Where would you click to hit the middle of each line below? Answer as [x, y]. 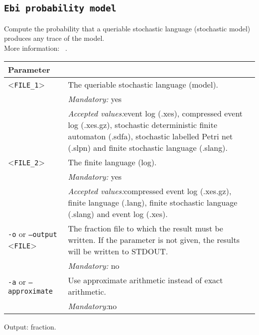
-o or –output [33, 234]
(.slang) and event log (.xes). [118, 214]
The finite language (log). [112, 162]
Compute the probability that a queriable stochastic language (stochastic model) [127, 28]
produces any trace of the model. [54, 38]
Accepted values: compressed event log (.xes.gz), [150, 191]
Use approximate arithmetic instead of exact [145, 280]
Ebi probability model [60, 8]
